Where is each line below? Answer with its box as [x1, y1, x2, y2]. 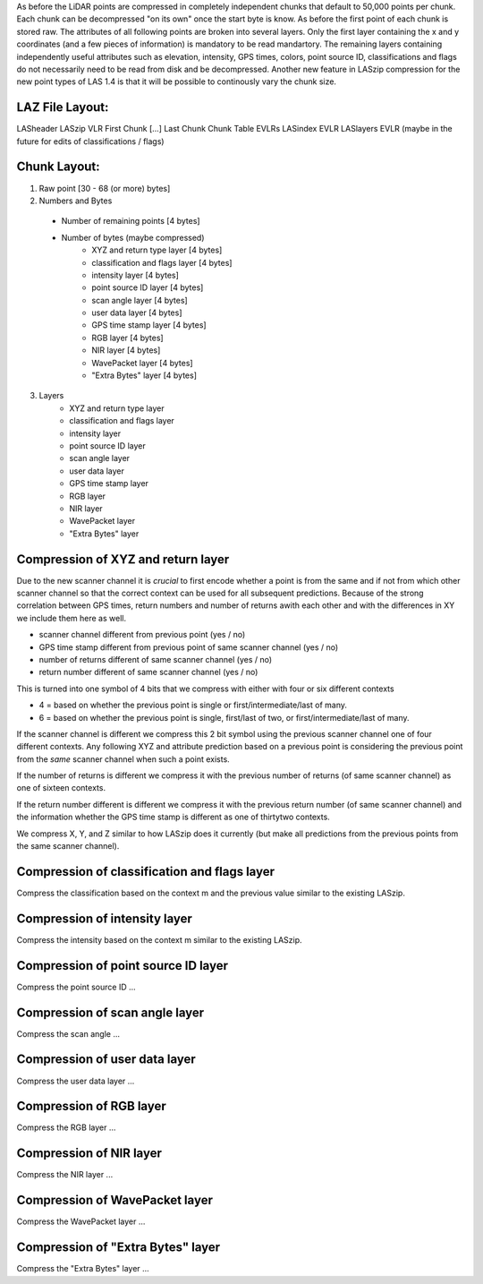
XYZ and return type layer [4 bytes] [91, 244, 223, 255]
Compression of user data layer [16, 1052, 196, 1067]
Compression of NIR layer [16, 1146, 163, 1161]
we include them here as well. [16, 612, 127, 623]
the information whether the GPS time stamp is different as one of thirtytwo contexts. [16, 811, 330, 823]
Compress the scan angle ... [16, 1028, 121, 1039]
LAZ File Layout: [16, 99, 109, 116]
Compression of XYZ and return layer [16, 552, 230, 567]
